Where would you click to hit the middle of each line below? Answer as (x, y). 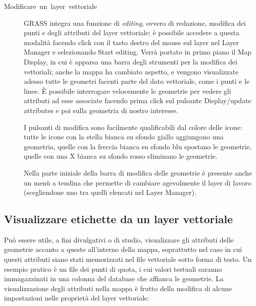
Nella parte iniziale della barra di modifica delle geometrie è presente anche (138, 172)
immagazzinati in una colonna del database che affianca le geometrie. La (114, 278)
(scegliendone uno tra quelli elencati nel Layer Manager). (110, 192)
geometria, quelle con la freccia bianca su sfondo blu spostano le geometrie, (138, 146)
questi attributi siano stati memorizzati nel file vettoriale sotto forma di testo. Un (128, 259)
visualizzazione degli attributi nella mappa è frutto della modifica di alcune (118, 288)
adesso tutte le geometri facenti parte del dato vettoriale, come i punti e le (137, 81)
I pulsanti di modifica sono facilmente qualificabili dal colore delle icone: (133, 127)
